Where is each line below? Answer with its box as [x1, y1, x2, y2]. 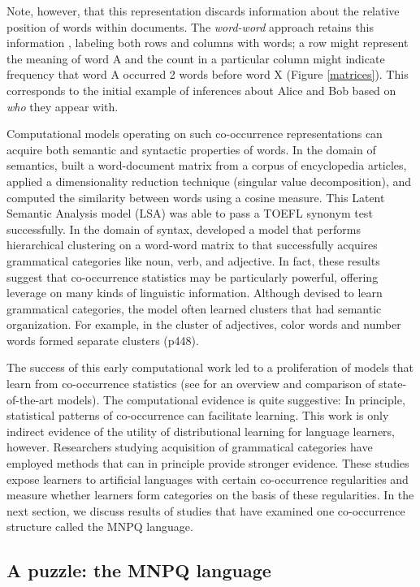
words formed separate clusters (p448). [6, 331, 199, 348]
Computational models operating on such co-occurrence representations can [6, 125, 383, 142]
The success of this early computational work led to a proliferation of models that [6, 359, 414, 376]
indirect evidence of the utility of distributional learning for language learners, [6, 422, 396, 439]
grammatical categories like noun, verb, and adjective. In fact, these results [6, 252, 380, 269]
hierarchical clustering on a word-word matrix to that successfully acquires [6, 236, 378, 253]
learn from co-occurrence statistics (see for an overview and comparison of [6, 375, 375, 392]
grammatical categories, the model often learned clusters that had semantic [6, 300, 382, 317]
